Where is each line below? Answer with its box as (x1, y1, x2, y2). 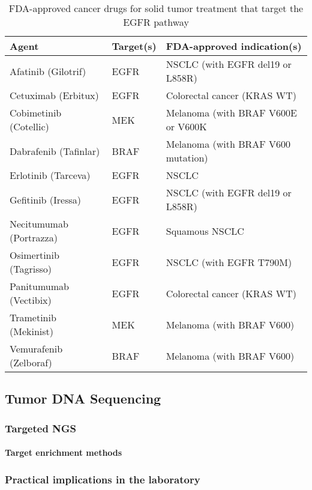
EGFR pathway (123, 15, 189, 29)
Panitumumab (10, 279, 69, 293)
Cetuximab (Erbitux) (10, 88, 99, 102)
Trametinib (10, 310, 56, 324)
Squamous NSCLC (166, 223, 244, 238)
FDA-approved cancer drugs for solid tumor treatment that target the (8, 1, 304, 15)
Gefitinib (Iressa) (10, 192, 82, 207)
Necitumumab (10, 217, 68, 231)
